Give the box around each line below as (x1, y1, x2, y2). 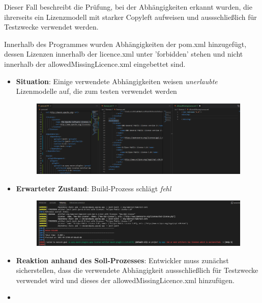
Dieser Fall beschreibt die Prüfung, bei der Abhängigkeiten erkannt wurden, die (4, 2, 252, 12)
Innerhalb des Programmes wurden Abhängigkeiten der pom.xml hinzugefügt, (4, 38, 247, 49)
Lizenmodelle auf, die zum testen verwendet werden (16, 86, 177, 96)
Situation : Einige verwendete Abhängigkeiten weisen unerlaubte (16, 75, 218, 86)
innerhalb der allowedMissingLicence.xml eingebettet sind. (4, 58, 186, 69)
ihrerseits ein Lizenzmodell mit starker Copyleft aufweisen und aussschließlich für (4, 11, 257, 22)
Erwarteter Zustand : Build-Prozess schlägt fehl (16, 183, 171, 193)
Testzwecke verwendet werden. (4, 21, 99, 32)
